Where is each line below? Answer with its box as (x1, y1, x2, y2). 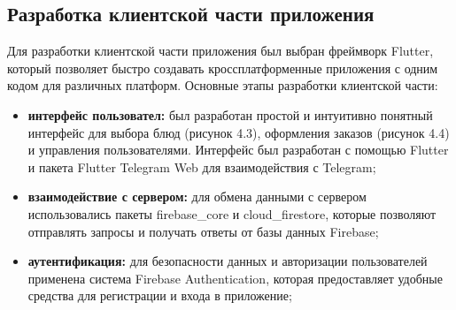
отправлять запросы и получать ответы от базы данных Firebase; (27, 222, 379, 240)
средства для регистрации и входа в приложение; (27, 286, 292, 305)
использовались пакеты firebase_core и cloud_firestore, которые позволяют (27, 204, 437, 223)
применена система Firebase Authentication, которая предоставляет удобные (27, 268, 443, 287)
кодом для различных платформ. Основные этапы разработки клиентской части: (7, 76, 438, 95)
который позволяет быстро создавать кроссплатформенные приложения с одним (7, 58, 438, 77)
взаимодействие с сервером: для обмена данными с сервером (27, 187, 367, 206)
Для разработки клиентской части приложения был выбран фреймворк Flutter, (7, 42, 434, 60)
